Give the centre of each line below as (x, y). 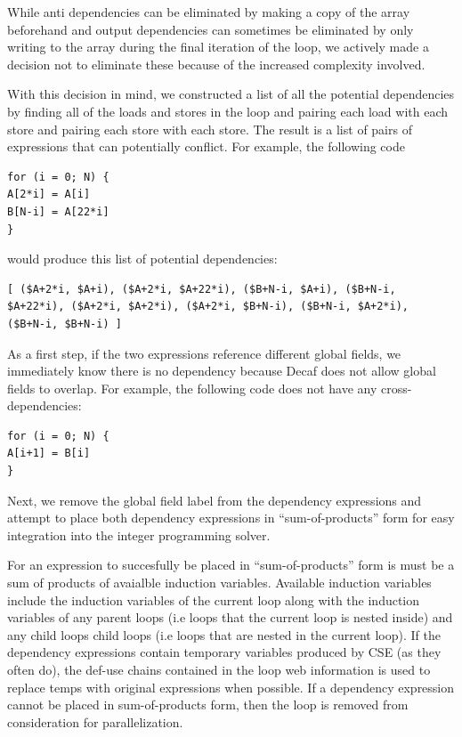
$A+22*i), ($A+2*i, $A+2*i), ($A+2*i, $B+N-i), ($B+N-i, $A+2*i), (208, 307)
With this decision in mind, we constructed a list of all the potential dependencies (231, 94)
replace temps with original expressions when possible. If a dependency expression (231, 687)
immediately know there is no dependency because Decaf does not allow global (222, 371)
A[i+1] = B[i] (49, 454)
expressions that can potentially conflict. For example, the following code (206, 146)
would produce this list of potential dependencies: (142, 259)
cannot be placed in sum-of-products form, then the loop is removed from (208, 705)
